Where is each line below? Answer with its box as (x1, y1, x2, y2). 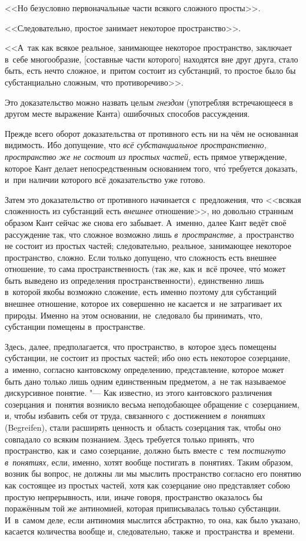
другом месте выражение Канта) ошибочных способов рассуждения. (5, 107, 250, 120)
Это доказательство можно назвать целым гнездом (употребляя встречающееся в (5, 96, 293, 108)
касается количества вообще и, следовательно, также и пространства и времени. (5, 525, 295, 537)
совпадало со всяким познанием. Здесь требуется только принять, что (5, 432, 255, 445)
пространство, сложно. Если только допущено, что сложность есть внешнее (5, 251, 277, 263)
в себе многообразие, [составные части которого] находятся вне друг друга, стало (5, 53, 298, 65)
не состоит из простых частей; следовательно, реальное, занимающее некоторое (5, 240, 291, 252)
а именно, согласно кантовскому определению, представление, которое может (5, 363, 284, 376)
